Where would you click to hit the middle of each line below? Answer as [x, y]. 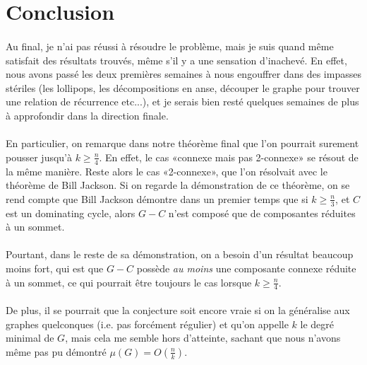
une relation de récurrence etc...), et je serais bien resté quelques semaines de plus [182, 102]
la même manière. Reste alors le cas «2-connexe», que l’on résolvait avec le [167, 171]
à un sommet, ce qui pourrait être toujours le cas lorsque [129, 282]
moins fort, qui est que [55, 268]
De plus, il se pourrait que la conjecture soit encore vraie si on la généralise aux [178, 309]
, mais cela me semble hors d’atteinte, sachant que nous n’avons [203, 338]
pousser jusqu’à [39, 157]
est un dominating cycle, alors [71, 213]
